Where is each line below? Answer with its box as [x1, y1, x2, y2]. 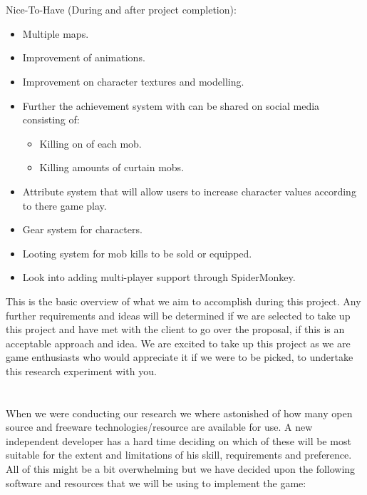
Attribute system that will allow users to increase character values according [22, 183, 356, 198]
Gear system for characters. [22, 222, 143, 237]
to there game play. [22, 198, 107, 213]
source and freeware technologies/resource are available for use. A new [6, 419, 313, 434]
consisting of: [22, 112, 80, 127]
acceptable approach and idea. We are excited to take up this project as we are [6, 335, 351, 350]
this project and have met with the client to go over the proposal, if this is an [6, 322, 345, 337]
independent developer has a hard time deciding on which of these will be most [6, 433, 351, 448]
